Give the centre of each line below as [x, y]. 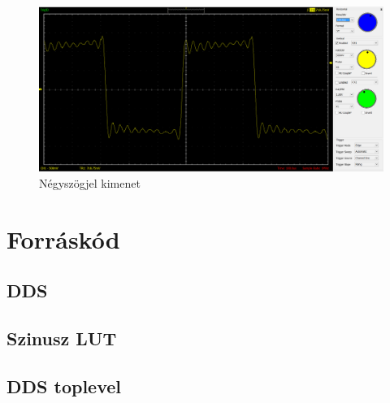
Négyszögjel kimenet [90, 182]
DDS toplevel [64, 386]
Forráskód [63, 238]
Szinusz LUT [62, 338]
